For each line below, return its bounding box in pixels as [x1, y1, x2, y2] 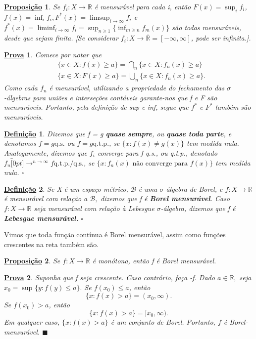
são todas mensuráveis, [172, 22, 242, 32]
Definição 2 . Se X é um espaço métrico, [4, 183, 128, 194]
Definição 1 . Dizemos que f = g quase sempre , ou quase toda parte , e [4, 128, 232, 138]
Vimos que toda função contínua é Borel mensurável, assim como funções [4, 229, 226, 240]
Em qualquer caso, [4, 316, 60, 327]
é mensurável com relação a [4, 193, 88, 204]
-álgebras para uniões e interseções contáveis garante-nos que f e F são [4, 92, 217, 102]
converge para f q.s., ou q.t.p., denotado [97, 147, 217, 158]
